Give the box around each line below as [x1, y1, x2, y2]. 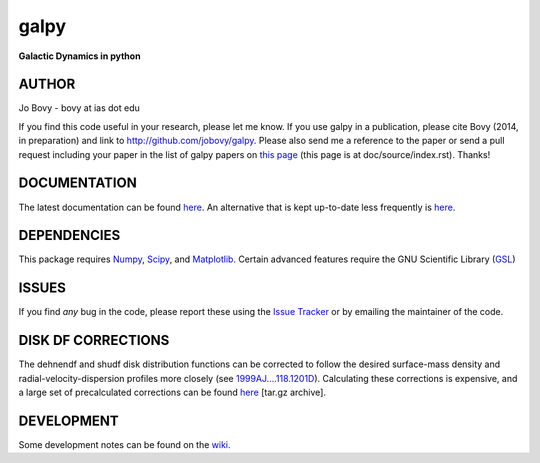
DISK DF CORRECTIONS [18, 332, 170, 349]
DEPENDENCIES [18, 227, 121, 244]
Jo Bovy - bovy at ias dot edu [18, 102, 140, 114]
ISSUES [18, 280, 67, 297]
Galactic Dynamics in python [18, 50, 141, 62]
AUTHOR [18, 76, 76, 93]
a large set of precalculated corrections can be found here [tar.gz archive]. [18, 386, 327, 399]
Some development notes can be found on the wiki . [18, 438, 231, 450]
